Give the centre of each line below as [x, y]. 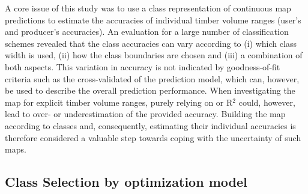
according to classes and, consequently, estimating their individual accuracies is [150, 125]
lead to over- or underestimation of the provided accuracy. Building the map [145, 114]
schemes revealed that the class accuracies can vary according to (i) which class [151, 43]
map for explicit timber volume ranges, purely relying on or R [119, 102]
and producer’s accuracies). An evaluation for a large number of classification [147, 32]
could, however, [267, 102]
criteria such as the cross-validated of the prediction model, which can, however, [152, 78]
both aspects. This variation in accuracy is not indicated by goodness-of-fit [143, 66]
